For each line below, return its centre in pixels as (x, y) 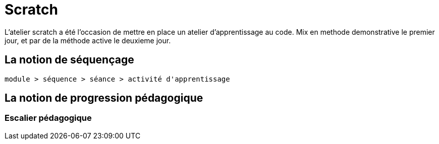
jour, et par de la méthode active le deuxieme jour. (88, 40)
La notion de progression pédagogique (104, 98)
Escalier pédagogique (48, 118)
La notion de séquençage (69, 60)
